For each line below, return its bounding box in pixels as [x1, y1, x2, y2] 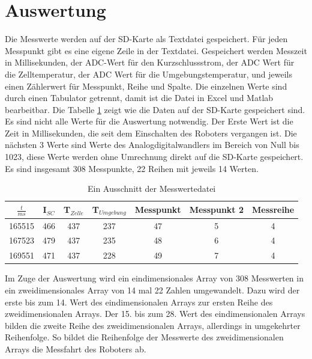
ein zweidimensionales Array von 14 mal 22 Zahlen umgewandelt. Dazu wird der [5, 283, 300, 296]
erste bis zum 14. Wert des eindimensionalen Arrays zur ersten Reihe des [5, 295, 273, 308]
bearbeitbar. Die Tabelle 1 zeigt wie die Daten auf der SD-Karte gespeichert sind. [5, 103, 305, 115]
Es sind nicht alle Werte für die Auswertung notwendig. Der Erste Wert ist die [5, 115, 293, 127]
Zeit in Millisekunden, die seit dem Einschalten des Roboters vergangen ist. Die [5, 126, 297, 139]
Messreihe [252, 203, 295, 216]
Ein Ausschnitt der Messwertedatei [87, 182, 216, 195]
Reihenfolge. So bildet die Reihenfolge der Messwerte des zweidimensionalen [5, 331, 284, 343]
